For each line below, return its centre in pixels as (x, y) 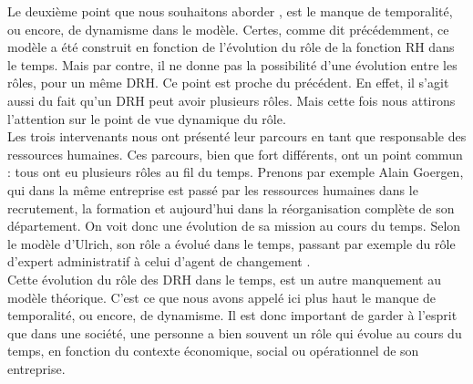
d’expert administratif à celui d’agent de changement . (159, 261)
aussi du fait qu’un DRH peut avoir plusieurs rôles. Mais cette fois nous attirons (231, 100)
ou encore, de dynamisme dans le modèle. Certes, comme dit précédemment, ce (228, 29)
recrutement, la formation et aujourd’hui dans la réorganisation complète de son (231, 208)
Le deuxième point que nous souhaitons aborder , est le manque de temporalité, (230, 11)
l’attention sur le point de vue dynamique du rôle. (147, 118)
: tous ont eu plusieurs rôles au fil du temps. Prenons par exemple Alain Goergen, (236, 172)
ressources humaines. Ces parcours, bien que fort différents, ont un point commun (235, 154)
